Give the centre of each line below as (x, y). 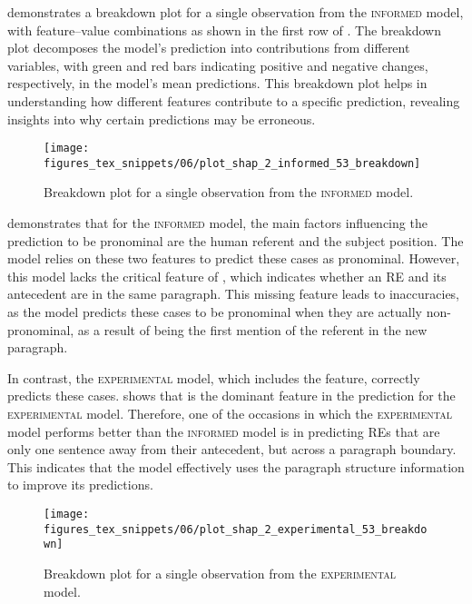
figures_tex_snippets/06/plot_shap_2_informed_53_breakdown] (232, 163)
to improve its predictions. (80, 485)
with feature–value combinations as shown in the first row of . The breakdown (225, 30)
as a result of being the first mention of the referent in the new (252, 329)
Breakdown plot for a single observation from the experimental (220, 573)
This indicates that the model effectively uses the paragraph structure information (236, 466)
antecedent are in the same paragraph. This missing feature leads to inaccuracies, (234, 294)
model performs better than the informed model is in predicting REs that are (224, 431)
